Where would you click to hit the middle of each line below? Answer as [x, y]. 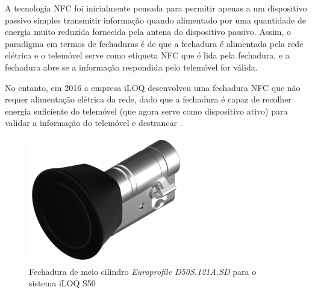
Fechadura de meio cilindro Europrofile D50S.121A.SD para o [143, 271]
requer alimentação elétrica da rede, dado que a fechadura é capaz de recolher [148, 99]
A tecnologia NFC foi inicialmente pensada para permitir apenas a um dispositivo [156, 8]
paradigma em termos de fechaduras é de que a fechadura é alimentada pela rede [154, 43]
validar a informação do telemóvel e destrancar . [94, 123]
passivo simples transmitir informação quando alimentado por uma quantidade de [155, 20]
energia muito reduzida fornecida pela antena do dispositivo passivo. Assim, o [148, 32]
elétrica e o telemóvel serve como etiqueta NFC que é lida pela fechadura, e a [147, 55]
